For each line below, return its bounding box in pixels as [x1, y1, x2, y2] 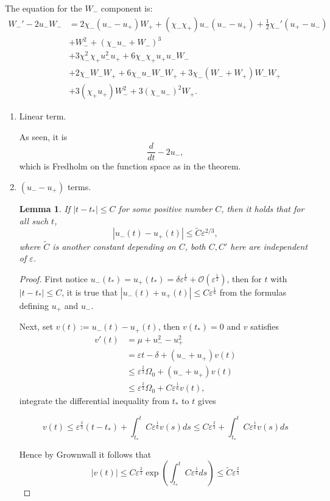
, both [184, 240, 206, 252]
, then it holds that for [221, 202, 304, 215]
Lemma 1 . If [19, 202, 71, 215]
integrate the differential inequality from [19, 394, 170, 407]
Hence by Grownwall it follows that [19, 447, 152, 460]
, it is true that [61, 285, 118, 298]
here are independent [230, 240, 308, 252]
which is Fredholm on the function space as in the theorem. [19, 160, 241, 172]
